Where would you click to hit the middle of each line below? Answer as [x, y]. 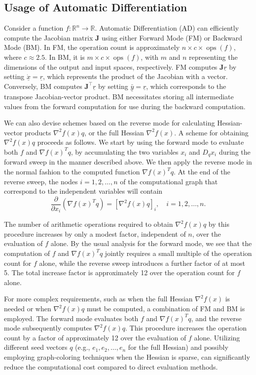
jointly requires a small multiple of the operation [178, 253]
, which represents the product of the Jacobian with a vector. [135, 76]
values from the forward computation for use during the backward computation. [125, 106]
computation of [27, 253]
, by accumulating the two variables [125, 151]
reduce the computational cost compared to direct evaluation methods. [111, 366]
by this [219, 224]
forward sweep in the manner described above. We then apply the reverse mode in [128, 162]
